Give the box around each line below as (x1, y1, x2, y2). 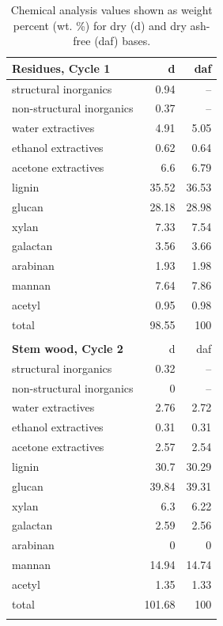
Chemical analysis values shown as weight (10, 2, 213, 17)
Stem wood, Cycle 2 (12, 340, 123, 356)
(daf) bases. (94, 32, 151, 49)
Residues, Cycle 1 (12, 59, 111, 76)
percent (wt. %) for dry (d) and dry (13, 17, 187, 33)
